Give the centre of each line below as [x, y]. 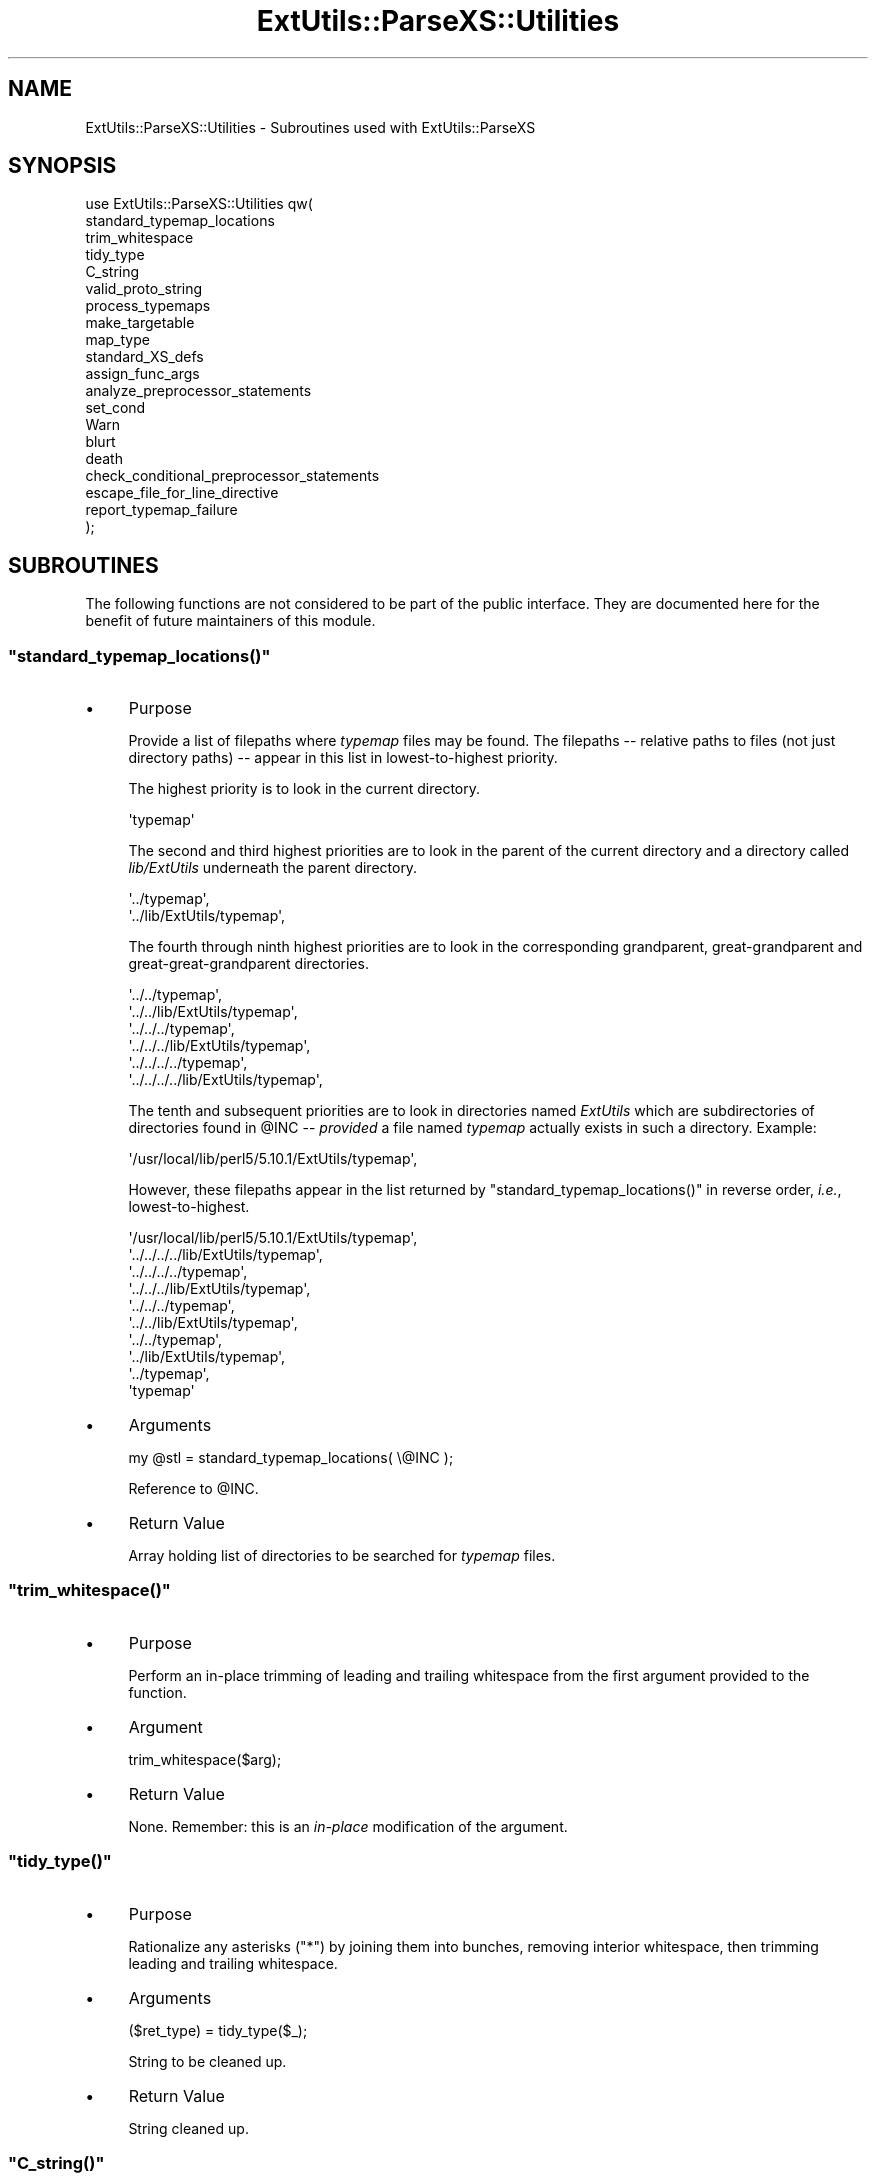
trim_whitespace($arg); [205, 1759]
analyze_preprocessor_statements [198, 391]
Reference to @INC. [193, 1489]
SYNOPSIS [62, 166]
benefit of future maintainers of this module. [230, 621]
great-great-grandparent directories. [248, 964]
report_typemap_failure [161, 510]
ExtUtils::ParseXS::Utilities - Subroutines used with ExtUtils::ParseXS [310, 127]
